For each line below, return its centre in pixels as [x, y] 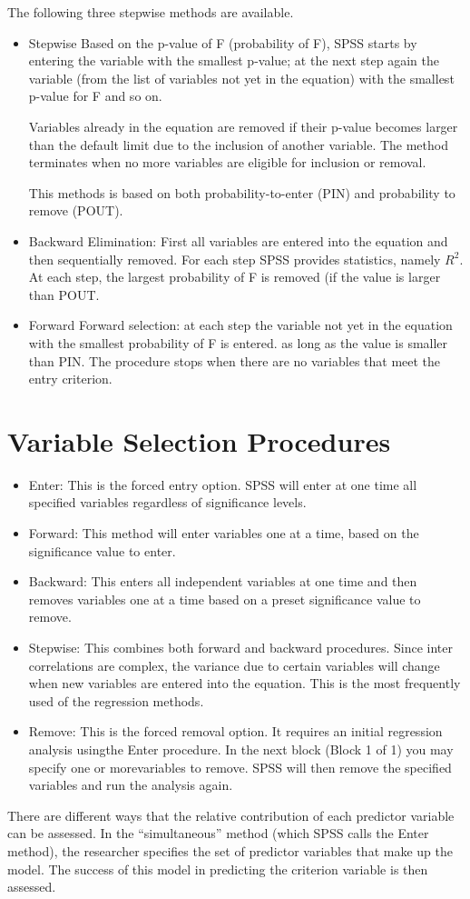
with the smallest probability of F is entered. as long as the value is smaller [238, 342]
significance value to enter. [102, 550]
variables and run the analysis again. [131, 785]
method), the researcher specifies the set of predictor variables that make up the [230, 850]
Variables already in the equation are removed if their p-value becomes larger [243, 126]
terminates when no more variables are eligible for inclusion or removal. [227, 162]
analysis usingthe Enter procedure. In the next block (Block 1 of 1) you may [241, 749]
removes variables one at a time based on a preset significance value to [225, 599]
